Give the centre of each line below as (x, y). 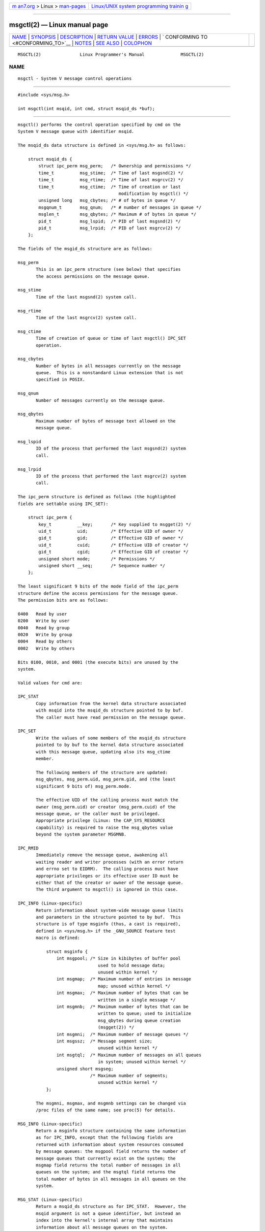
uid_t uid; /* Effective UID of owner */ (111, 531)
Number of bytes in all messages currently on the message (108, 366)
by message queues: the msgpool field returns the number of (111, 1151)
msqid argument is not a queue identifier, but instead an (108, 1213)
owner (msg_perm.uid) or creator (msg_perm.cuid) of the (106, 807)
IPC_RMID (28, 848)
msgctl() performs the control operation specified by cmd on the (99, 125)
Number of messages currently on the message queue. (101, 400)
